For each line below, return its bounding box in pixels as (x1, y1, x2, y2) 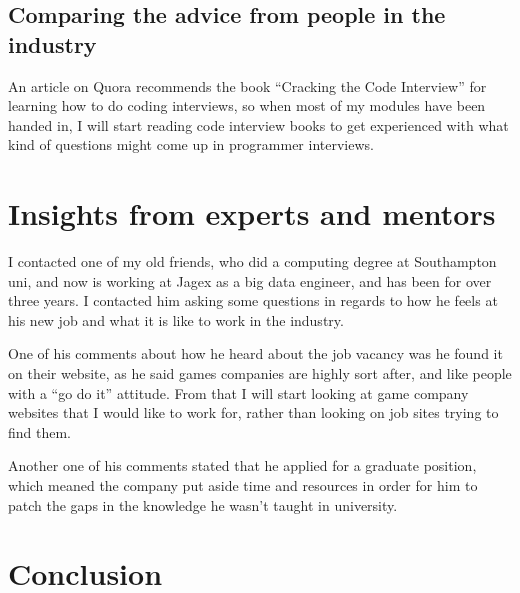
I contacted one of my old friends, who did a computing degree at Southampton (8, 251, 497, 272)
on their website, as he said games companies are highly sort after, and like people (8, 363, 512, 384)
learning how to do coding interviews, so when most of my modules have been (8, 95, 486, 116)
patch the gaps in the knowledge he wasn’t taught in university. (8, 494, 398, 515)
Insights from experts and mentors (8, 193, 496, 234)
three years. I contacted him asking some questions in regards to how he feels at (8, 290, 498, 311)
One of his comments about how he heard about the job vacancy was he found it (8, 343, 503, 364)
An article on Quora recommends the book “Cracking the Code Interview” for (8, 75, 487, 96)
